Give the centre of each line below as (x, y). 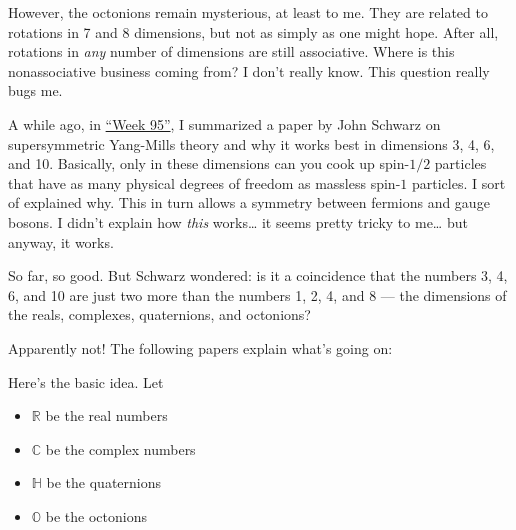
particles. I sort (458, 182)
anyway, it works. (61, 241)
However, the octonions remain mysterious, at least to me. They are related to (248, 12)
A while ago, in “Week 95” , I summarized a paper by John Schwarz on (224, 123)
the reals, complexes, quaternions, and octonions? (159, 314)
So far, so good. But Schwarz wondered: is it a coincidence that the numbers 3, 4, (258, 275)
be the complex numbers (120, 448)
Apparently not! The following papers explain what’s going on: (200, 347)
